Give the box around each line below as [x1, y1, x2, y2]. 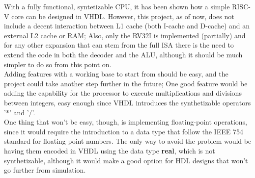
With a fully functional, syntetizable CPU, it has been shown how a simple [4, 1, 230, 11]
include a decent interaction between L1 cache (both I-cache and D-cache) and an [4, 21, 250, 31]
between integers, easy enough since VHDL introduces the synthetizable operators [4, 97, 251, 107]
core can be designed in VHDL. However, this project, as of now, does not [11, 11, 234, 21]
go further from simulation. [4, 165, 86, 175]
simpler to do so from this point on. [4, 59, 112, 69]
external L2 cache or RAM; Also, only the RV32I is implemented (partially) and [4, 30, 246, 40]
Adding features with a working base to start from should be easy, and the [4, 69, 228, 79]
